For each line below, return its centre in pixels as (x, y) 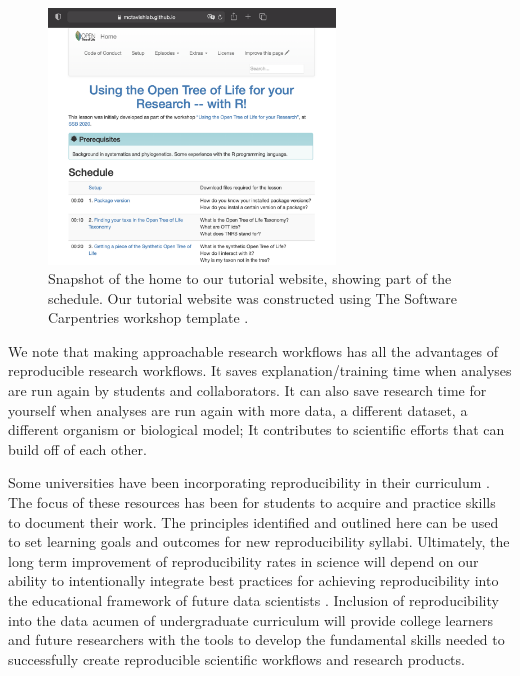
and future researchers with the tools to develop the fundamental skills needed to (256, 639)
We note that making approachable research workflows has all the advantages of (253, 350)
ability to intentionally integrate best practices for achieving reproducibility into (253, 580)
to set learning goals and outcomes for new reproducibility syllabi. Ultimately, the (259, 541)
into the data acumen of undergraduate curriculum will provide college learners (250, 619)
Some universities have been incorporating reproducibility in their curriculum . (249, 482)
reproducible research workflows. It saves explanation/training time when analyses (260, 370)
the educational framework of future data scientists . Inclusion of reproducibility (253, 600)
